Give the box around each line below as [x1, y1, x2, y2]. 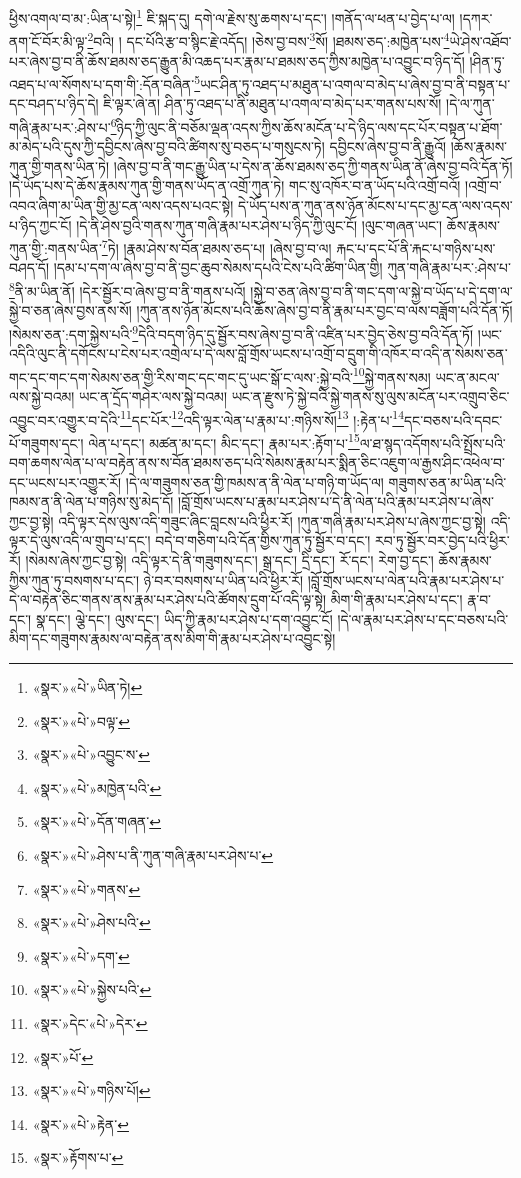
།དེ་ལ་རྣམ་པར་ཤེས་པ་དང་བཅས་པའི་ [337, 608, 509, 629]
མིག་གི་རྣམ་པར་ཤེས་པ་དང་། [330, 589, 463, 610]
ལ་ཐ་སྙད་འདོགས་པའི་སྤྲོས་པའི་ [359, 432, 506, 453]
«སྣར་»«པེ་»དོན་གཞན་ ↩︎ [32, 811, 162, 832]
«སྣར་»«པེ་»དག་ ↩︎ [32, 945, 130, 966]
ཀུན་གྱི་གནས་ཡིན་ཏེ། [9, 155, 110, 176]
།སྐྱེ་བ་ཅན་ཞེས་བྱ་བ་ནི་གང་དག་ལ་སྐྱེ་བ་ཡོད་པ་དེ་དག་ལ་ [250, 280, 513, 301]
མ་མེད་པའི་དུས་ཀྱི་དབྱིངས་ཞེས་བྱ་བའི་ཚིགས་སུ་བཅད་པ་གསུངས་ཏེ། [9, 136, 325, 157]
